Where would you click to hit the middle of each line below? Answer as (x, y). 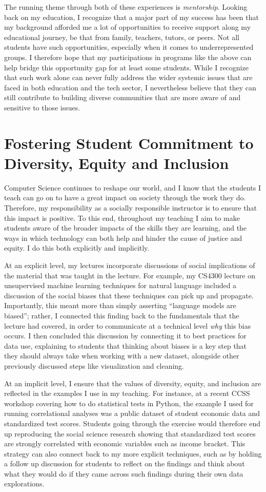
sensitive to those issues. (42, 107)
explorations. (24, 484)
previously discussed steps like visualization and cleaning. (94, 365)
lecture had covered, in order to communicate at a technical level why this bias (128, 325)
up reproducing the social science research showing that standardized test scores (130, 433)
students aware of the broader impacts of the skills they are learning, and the (126, 228)
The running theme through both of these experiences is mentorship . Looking (126, 7)
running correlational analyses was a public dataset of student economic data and (132, 413)
